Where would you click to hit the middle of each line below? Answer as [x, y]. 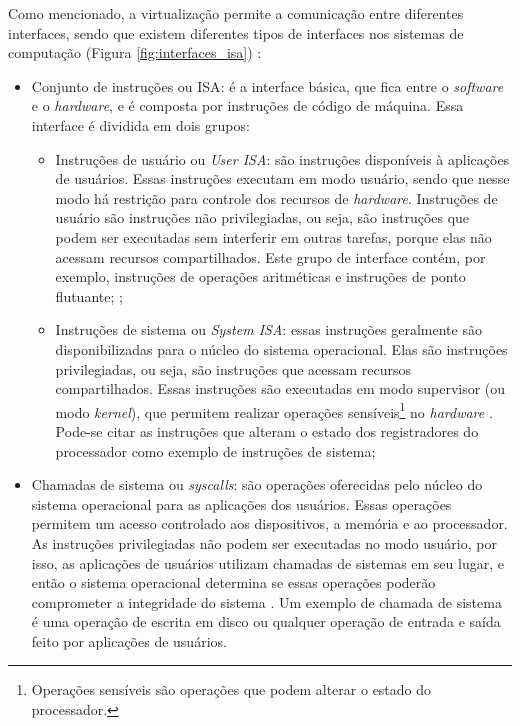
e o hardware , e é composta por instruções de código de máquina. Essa [247, 105]
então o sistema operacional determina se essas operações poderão [233, 582]
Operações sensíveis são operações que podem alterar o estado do [231, 689]
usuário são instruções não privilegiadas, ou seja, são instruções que [262, 217]
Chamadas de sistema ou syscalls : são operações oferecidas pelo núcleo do [257, 484]
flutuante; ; [89, 295]
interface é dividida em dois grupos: [140, 124]
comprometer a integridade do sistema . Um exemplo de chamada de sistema [266, 601]
